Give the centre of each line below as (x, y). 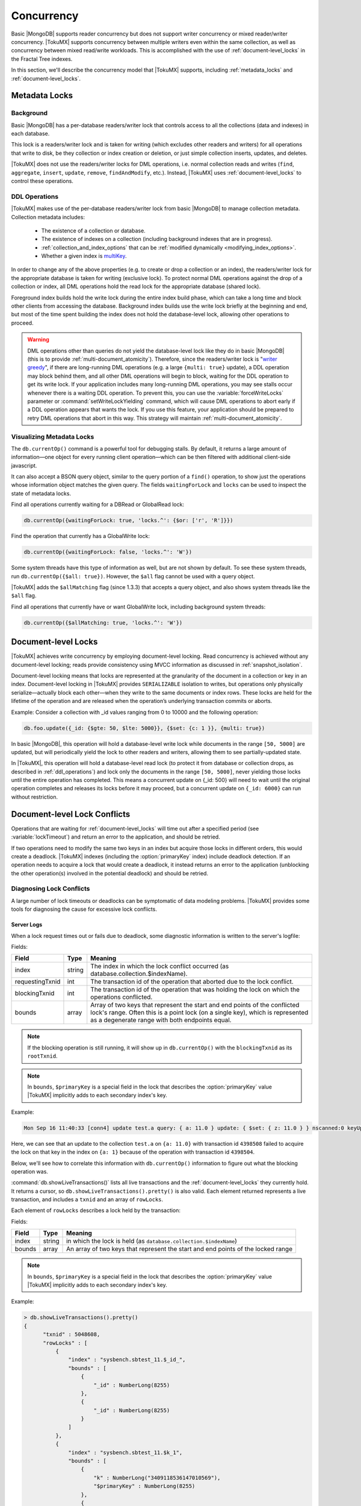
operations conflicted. (122, 997)
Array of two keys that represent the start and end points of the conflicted (195, 1005)
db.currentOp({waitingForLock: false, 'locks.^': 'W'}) (108, 552)
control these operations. (42, 181)
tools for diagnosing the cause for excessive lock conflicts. (84, 909)
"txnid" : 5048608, (72, 1335)
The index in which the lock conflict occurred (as (160, 966)
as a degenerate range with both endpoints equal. (161, 1020)
